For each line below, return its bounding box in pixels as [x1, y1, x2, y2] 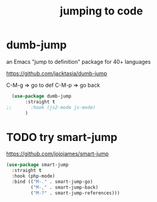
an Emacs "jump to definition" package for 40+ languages [6, 58, 151, 65]
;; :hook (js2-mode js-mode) [6, 104, 96, 110]
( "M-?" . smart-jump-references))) [30, 190, 120, 196]
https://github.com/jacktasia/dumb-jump [6, 69, 107, 77]
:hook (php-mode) [11, 173, 56, 179]
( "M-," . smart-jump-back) [30, 184, 98, 191]
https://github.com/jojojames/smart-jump [6, 150, 109, 157]
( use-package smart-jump [6, 162, 69, 168]
